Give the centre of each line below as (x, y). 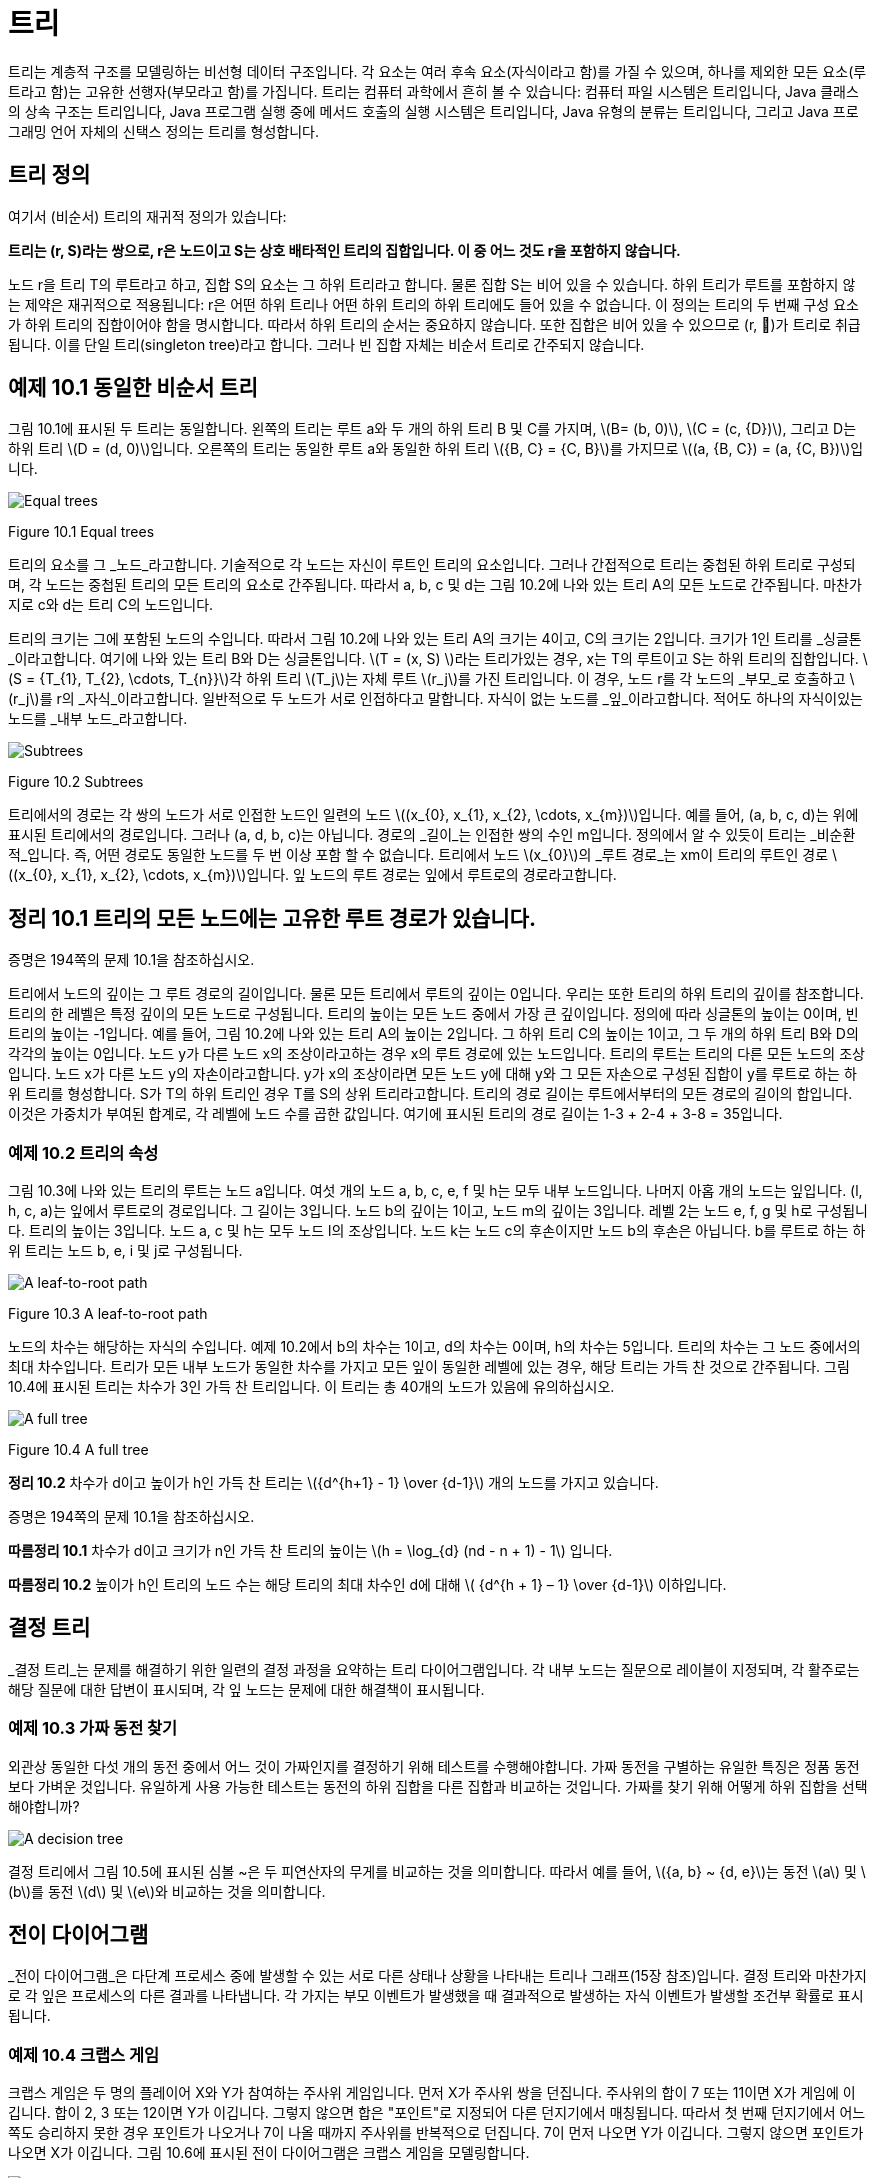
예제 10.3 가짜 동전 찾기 (93, 1728)
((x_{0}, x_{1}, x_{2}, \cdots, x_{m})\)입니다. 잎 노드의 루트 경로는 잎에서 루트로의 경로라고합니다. (312, 875)
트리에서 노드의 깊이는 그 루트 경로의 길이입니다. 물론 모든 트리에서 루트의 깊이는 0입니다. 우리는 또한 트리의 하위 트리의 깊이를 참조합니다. (436, 994)
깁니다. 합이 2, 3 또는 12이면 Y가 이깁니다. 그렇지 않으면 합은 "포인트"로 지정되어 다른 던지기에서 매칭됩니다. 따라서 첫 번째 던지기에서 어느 (437, 2113)
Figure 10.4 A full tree (78, 1450)
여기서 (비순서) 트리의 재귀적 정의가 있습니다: (147, 216)
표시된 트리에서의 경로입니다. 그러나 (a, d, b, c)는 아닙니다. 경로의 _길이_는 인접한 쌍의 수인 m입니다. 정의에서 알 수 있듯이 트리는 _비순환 (432, 835)
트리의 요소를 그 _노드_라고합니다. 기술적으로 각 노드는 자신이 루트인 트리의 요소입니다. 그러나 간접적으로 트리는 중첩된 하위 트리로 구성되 (432, 565)
